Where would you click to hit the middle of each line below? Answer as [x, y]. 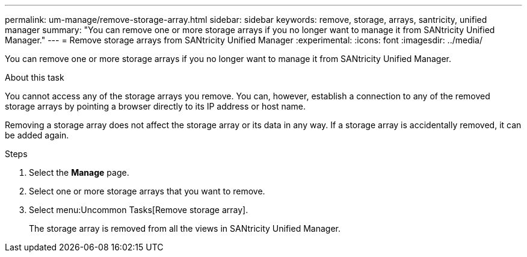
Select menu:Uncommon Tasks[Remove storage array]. [139, 210]
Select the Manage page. [79, 172]
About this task [35, 77]
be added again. [37, 135]
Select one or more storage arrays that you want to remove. [147, 191]
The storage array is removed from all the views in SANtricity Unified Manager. [185, 228]
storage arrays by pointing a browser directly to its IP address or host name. [156, 106]
